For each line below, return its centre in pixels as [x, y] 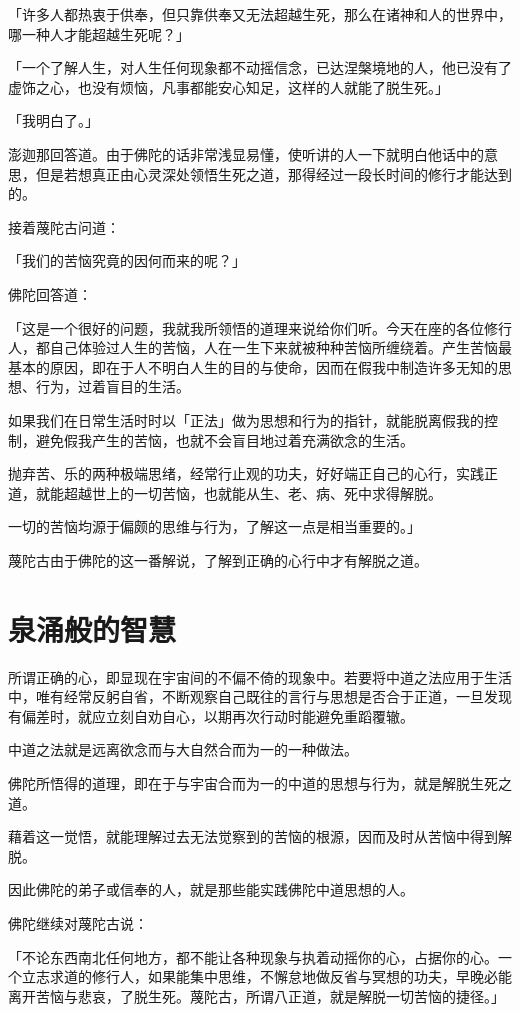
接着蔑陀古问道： [64, 226]
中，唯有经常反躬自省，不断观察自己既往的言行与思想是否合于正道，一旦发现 [260, 696]
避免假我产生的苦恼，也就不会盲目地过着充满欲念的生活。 [224, 439]
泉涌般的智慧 [92, 628]
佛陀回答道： [50, 293]
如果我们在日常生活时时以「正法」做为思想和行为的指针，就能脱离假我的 [246, 419]
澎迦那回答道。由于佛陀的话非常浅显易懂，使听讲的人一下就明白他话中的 [246, 153]
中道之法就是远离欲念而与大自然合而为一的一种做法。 [183, 749]
